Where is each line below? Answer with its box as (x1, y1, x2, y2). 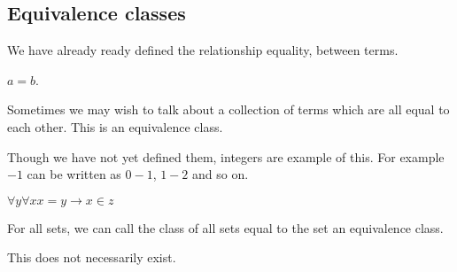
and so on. (191, 165, 249, 183)
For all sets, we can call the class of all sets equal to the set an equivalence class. (7, 218, 444, 237)
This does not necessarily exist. (7, 248, 176, 267)
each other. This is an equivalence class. (7, 117, 223, 136)
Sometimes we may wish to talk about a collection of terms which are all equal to (7, 100, 450, 119)
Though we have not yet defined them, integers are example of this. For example (7, 147, 445, 166)
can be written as (27, 165, 121, 183)
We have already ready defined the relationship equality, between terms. (7, 41, 399, 59)
